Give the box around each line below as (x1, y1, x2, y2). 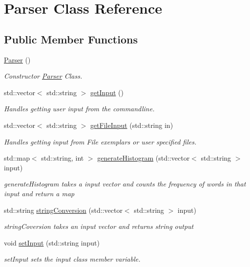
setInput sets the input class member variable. (4, 254, 141, 264)
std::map (4, 153, 30, 163)
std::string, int (41, 153, 84, 163)
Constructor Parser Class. (4, 71, 83, 81)
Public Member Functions (4, 31, 138, 46)
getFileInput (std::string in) (90, 120, 173, 130)
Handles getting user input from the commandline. (4, 103, 155, 114)
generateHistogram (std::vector (97, 153, 190, 163)
